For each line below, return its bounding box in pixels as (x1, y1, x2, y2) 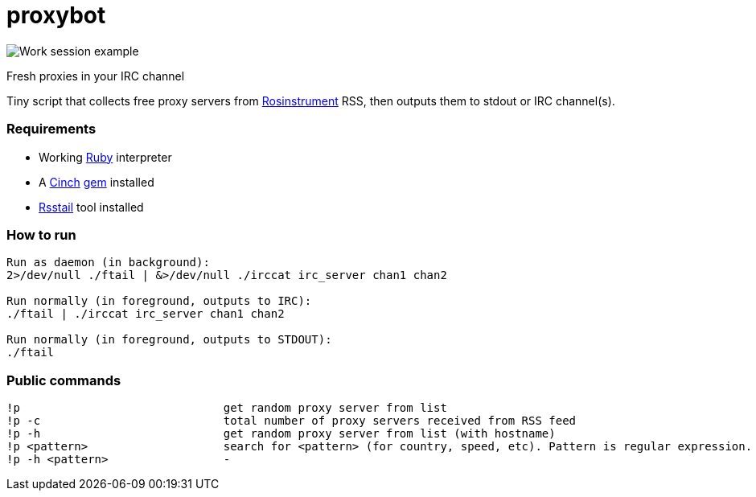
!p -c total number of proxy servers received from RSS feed (6, 414, 577, 427)
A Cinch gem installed (39, 175, 154, 189)
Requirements (6, 121, 97, 138)
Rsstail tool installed (39, 199, 144, 214)
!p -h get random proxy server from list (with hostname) (6, 427, 556, 440)
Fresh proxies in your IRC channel (6, 68, 185, 83)
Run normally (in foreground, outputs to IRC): (6, 294, 312, 308)
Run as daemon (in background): (6, 256, 210, 269)
